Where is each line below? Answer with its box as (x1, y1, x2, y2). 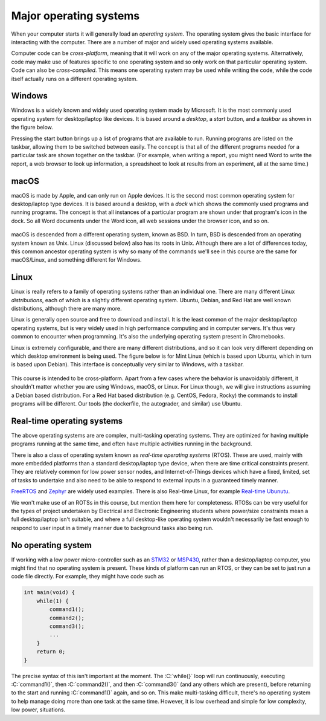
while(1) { (36, 597, 69, 604)
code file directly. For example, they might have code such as (11, 573, 164, 580)
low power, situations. (11, 706, 66, 713)
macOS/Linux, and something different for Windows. (11, 256, 142, 264)
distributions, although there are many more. (11, 305, 122, 312)
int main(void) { (24, 589, 75, 596)
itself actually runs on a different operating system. (11, 75, 138, 82)
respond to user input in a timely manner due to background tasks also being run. (11, 524, 214, 531)
